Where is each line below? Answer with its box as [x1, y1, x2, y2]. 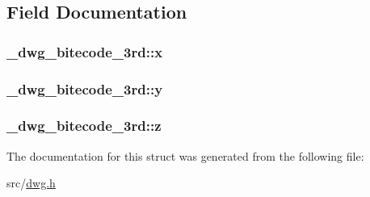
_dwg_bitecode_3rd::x [6, 41, 163, 61]
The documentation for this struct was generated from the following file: [6, 147, 364, 164]
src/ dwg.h [6, 174, 56, 191]
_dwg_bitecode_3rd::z [6, 115, 162, 136]
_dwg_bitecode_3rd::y [6, 78, 163, 98]
